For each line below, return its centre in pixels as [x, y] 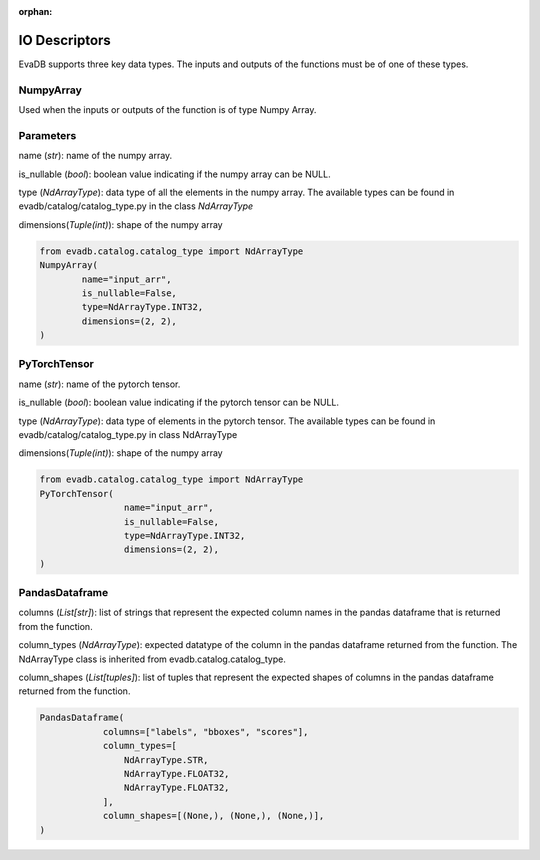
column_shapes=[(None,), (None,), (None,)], [213, 816]
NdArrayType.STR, [166, 759]
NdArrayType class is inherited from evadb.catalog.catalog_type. [152, 659]
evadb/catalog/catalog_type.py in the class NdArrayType [136, 206]
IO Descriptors [65, 40]
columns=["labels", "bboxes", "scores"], [205, 731]
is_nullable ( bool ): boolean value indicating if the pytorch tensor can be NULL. [179, 402]
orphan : [35, 11]
